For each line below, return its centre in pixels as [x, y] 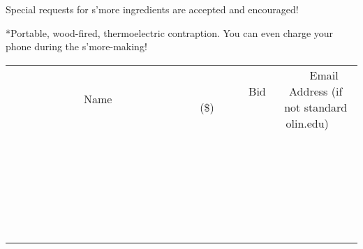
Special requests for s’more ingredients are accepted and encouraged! [152, 9]
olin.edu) [307, 123]
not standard [316, 107]
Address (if [316, 91]
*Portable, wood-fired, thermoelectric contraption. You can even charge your [170, 32]
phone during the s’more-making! [76, 46]
